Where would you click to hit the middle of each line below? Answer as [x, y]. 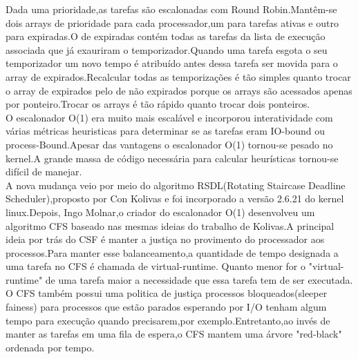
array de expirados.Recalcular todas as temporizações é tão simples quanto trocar [178, 76]
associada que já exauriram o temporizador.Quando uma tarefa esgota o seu [167, 49]
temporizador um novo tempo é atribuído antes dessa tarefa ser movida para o [172, 63]
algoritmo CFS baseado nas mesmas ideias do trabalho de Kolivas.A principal [170, 225]
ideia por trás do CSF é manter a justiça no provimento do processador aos [165, 239]
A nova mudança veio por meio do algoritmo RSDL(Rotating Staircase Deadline [176, 185]
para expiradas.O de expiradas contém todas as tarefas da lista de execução [166, 36]
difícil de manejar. [44, 172]
